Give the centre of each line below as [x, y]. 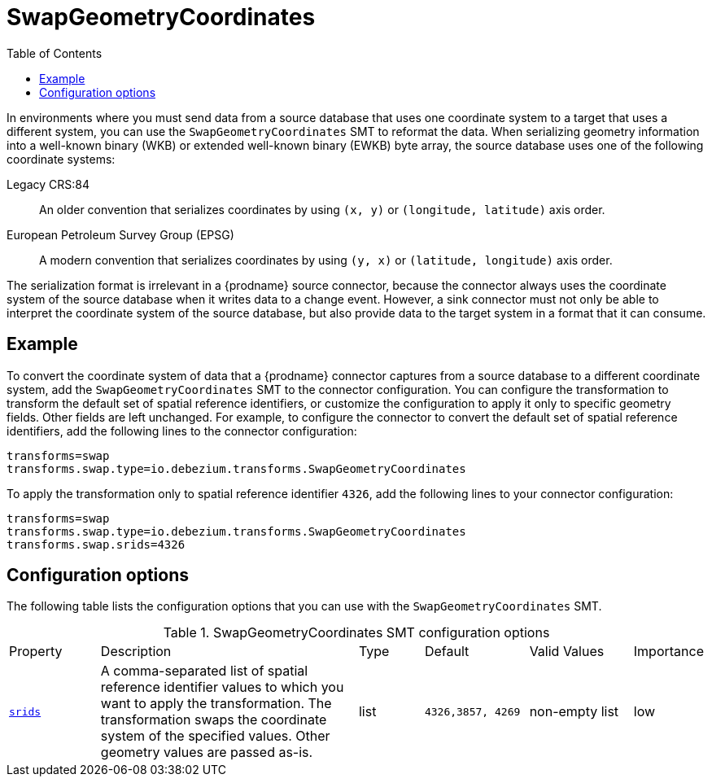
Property [36, 652]
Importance [668, 652]
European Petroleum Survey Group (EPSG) [120, 234]
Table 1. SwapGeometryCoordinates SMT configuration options [356, 633]
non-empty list [574, 712]
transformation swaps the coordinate [214, 720]
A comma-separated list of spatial [204, 671]
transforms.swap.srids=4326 [96, 544]
